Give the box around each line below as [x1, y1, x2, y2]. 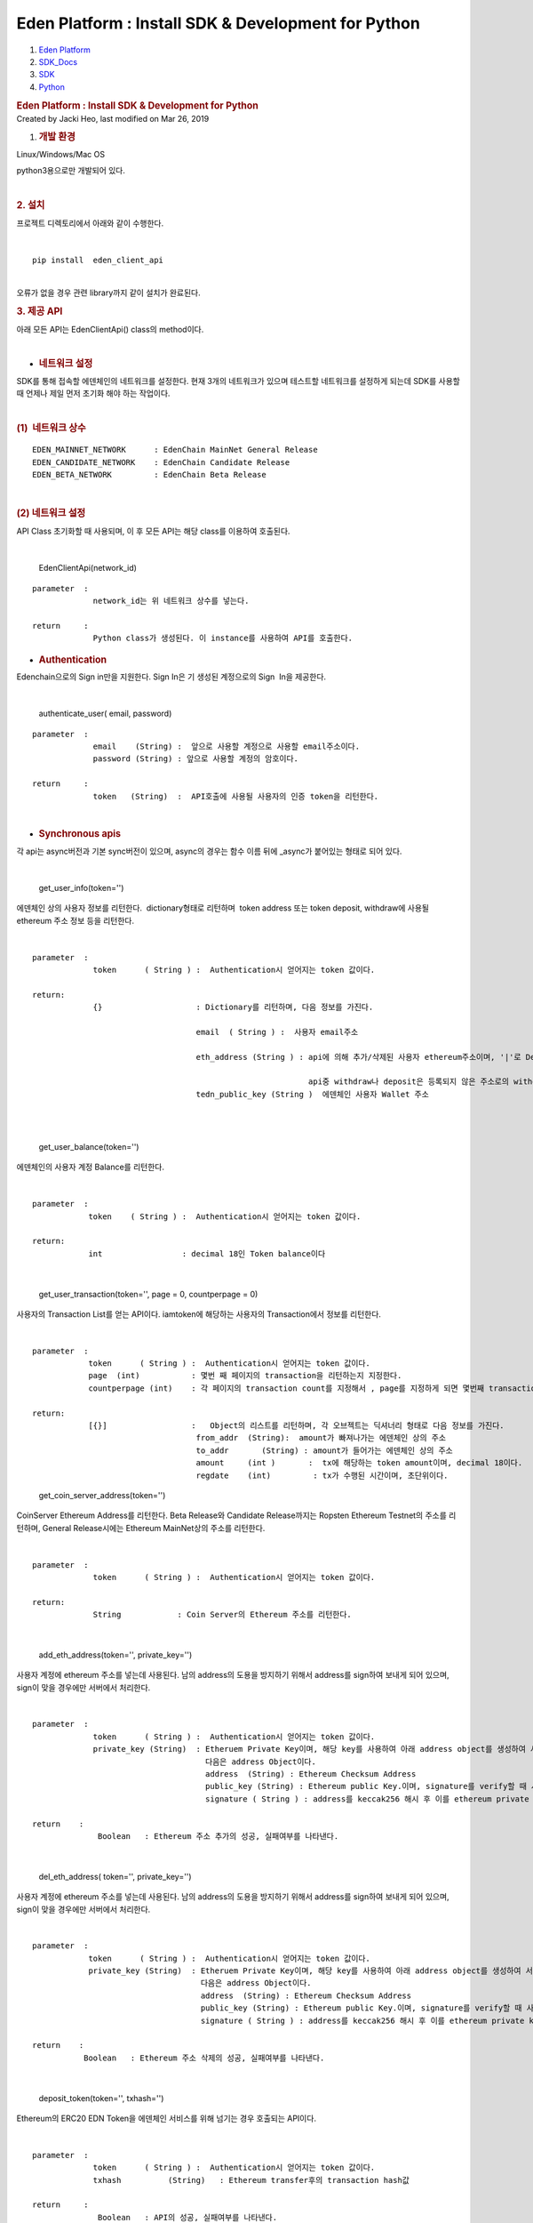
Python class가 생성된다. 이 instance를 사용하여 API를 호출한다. [92, 633, 353, 644]
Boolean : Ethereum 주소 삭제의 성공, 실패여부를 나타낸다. [83, 2052, 325, 2063]
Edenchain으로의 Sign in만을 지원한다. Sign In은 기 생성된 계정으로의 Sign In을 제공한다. [16, 671, 327, 682]
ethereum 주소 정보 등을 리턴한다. [16, 915, 135, 926]
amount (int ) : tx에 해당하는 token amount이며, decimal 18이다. [195, 1458, 523, 1468]
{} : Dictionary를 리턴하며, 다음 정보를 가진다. [92, 1002, 374, 1013]
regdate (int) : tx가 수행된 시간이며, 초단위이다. [195, 1470, 449, 1481]
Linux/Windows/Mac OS [16, 148, 106, 159]
